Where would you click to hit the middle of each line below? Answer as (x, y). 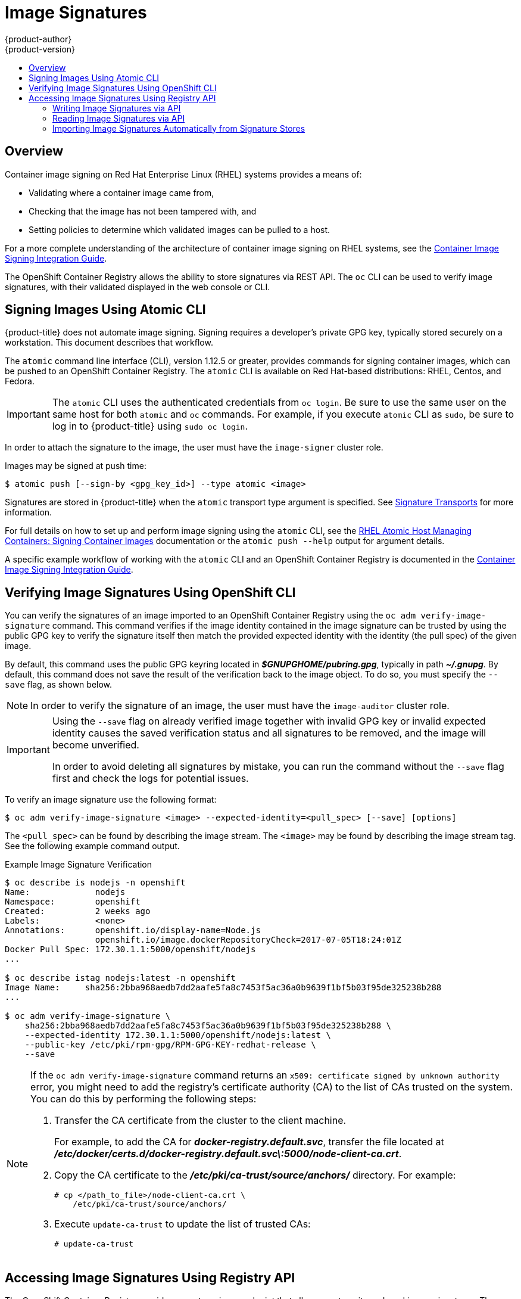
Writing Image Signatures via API (117, 108)
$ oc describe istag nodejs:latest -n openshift (120, 978)
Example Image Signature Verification (79, 865)
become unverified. (96, 745)
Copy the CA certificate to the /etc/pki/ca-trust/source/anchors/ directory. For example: (255, 1175)
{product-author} (38, 39)
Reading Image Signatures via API (119, 118)
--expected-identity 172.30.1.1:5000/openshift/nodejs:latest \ (178, 1035)
